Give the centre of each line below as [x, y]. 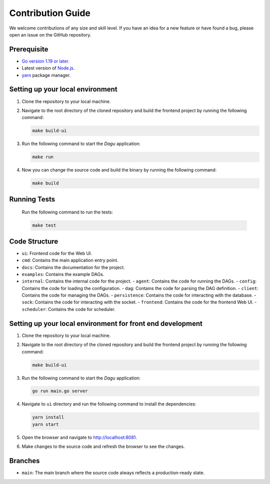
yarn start [45, 424]
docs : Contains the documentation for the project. [73, 267]
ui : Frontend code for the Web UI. [57, 253]
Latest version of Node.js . [48, 68]
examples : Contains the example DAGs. [63, 274]
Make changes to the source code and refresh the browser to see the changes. [103, 446]
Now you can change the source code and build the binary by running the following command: [119, 170]
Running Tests [32, 199]
